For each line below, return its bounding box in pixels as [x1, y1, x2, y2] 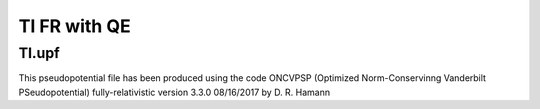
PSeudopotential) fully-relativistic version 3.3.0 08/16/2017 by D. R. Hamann [18, 86, 331, 98]
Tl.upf [18, 44, 60, 62]
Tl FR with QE [18, 15, 131, 37]
